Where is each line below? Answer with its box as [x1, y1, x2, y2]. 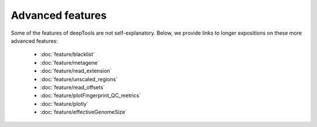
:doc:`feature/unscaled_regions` [40, 75, 118, 82]
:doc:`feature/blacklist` [40, 51, 95, 58]
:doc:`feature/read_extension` [40, 68, 112, 75]
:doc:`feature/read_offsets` [40, 83, 105, 91]
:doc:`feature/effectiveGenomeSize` [40, 109, 127, 116]
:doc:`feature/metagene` [40, 59, 100, 66]
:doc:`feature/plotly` [40, 100, 89, 107]
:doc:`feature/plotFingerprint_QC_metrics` [40, 92, 141, 99]
